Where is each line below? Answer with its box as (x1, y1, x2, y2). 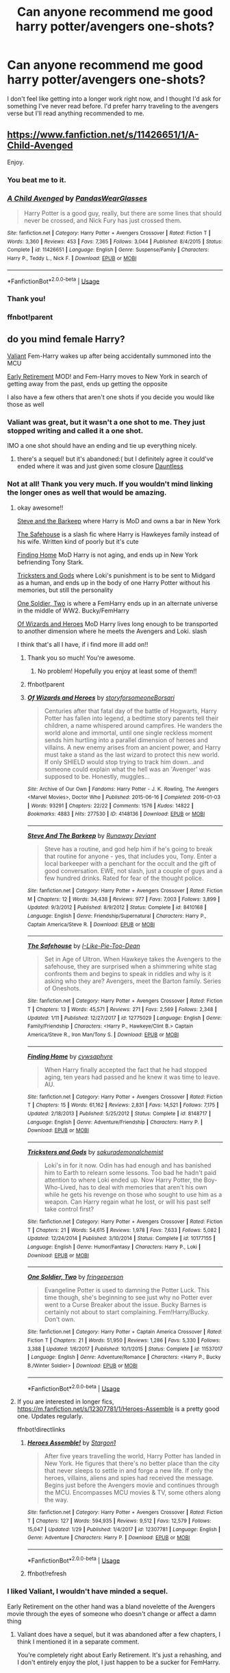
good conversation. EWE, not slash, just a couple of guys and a (44, 867, 222, 875)
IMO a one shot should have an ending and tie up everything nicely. (7, 442, 197, 450)
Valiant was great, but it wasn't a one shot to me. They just (7, 417, 205, 427)
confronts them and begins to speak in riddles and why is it (44, 970, 212, 978)
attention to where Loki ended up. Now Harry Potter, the (44, 1176, 203, 1184)
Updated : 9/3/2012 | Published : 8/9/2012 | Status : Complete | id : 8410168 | (27, 904, 207, 911)
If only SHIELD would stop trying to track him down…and (44, 757, 204, 766)
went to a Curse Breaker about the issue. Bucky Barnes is (44, 1301, 207, 1309)
